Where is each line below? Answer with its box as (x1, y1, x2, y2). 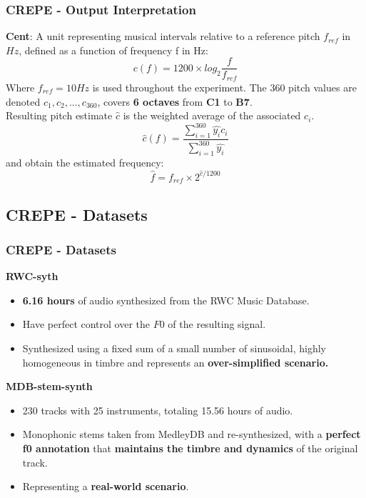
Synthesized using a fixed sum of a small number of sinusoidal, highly (22, 341, 326, 356)
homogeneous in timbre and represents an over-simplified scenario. (22, 354, 329, 369)
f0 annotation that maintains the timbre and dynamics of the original (22, 441, 358, 456)
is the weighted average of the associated (123, 108, 301, 123)
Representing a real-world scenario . (22, 479, 189, 494)
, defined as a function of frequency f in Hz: (19, 42, 208, 57)
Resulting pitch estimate (6, 108, 113, 123)
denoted (6, 94, 41, 109)
